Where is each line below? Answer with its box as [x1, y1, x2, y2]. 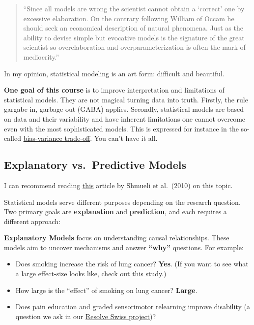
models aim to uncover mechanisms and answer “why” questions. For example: [4, 242, 244, 252]
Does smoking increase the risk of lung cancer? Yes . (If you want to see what [15, 259, 249, 269]
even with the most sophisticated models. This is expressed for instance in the [4, 123, 239, 133]
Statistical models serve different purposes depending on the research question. [4, 196, 241, 207]
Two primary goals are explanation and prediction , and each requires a [4, 206, 227, 217]
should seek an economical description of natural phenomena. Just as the [23, 23, 243, 33]
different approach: [4, 216, 60, 226]
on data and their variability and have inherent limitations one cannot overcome [4, 113, 246, 124]
